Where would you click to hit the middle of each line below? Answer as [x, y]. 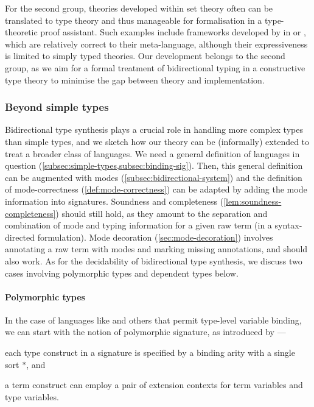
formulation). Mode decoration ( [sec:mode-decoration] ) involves [155, 237]
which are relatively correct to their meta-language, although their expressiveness [156, 44]
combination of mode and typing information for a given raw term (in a [138, 225]
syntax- [288, 225]
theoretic [21, 32]
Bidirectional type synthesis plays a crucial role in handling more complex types [154, 129]
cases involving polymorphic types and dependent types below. [122, 273]
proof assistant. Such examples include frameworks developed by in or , [173, 32]
